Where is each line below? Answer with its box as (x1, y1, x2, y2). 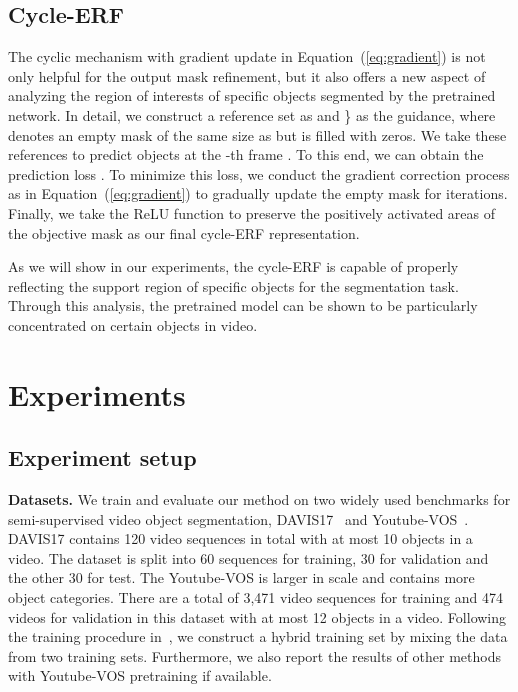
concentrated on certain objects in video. (8, 314, 258, 335)
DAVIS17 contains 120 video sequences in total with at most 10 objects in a (8, 528, 473, 549)
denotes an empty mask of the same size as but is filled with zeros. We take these (8, 124, 507, 145)
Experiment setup (8, 442, 197, 473)
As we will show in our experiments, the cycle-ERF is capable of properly (8, 256, 459, 277)
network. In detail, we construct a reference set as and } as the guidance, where (8, 104, 496, 125)
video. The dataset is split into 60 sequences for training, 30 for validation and (8, 547, 489, 568)
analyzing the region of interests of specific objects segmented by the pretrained (8, 85, 496, 106)
